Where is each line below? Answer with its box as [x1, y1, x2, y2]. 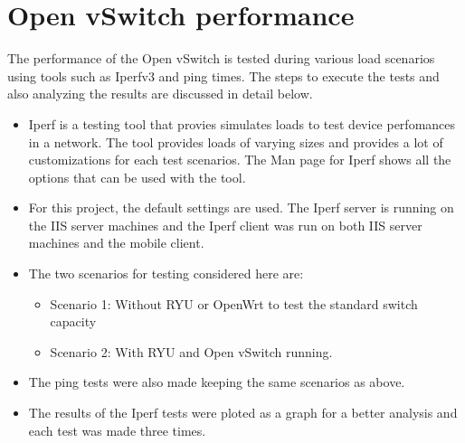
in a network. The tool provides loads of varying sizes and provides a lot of [28, 132, 443, 151]
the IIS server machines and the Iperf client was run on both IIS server [28, 215, 422, 234]
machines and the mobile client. [28, 233, 204, 252]
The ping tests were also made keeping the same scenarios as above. [28, 372, 405, 391]
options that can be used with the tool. [28, 167, 246, 186]
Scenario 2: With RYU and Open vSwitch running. [50, 342, 333, 361]
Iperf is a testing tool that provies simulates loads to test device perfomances [28, 114, 456, 133]
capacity [50, 312, 97, 331]
